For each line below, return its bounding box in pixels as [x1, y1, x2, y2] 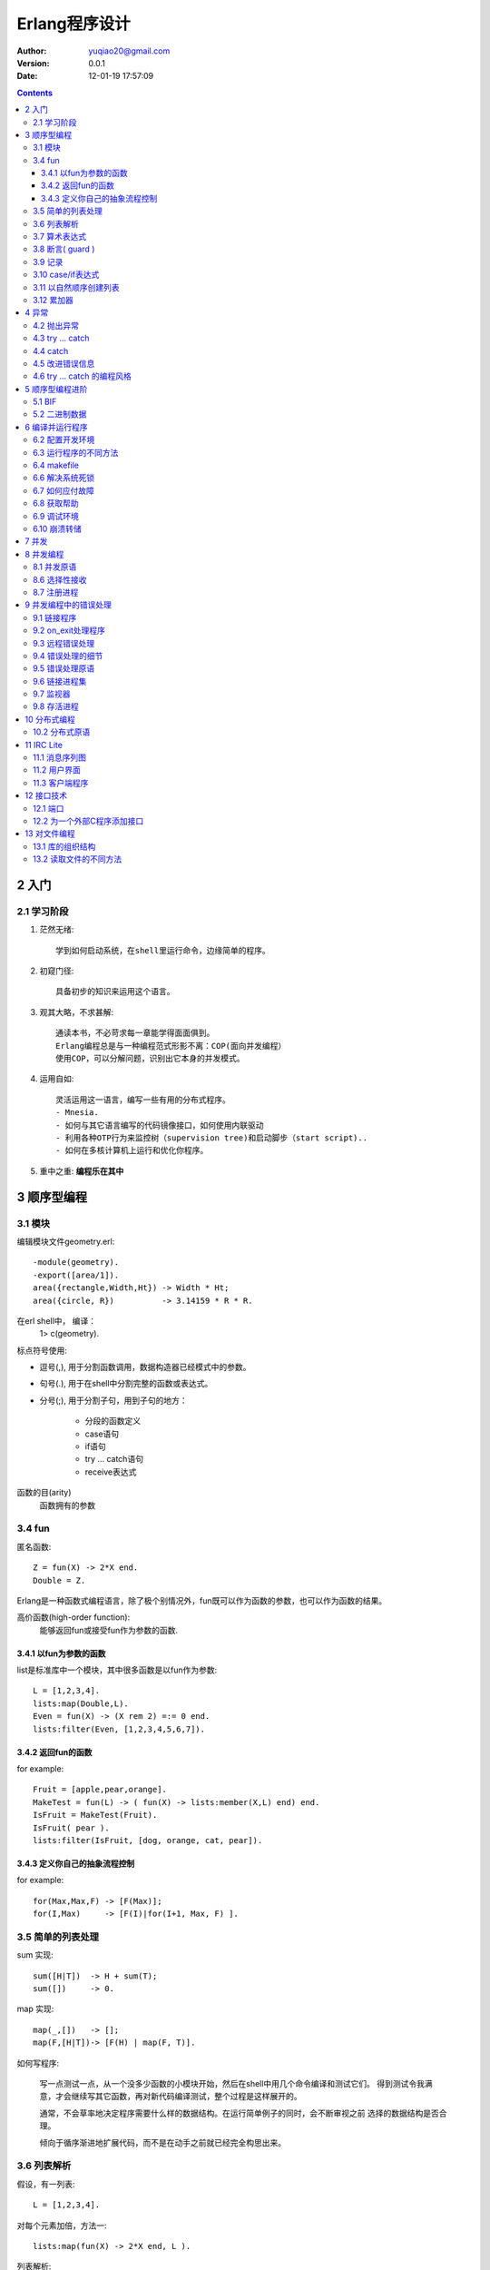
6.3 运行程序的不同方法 [33, 447, 119, 458]
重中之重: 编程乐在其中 [39, 1165, 124, 1176]
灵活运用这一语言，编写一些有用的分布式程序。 [55, 1094, 230, 1105]
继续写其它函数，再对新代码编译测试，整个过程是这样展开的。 [71, 2091, 302, 2102]
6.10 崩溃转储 [33, 523, 82, 534]
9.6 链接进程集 [33, 676, 87, 686]
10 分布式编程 [24, 714, 76, 725]
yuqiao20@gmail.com [88, 45, 171, 56]
